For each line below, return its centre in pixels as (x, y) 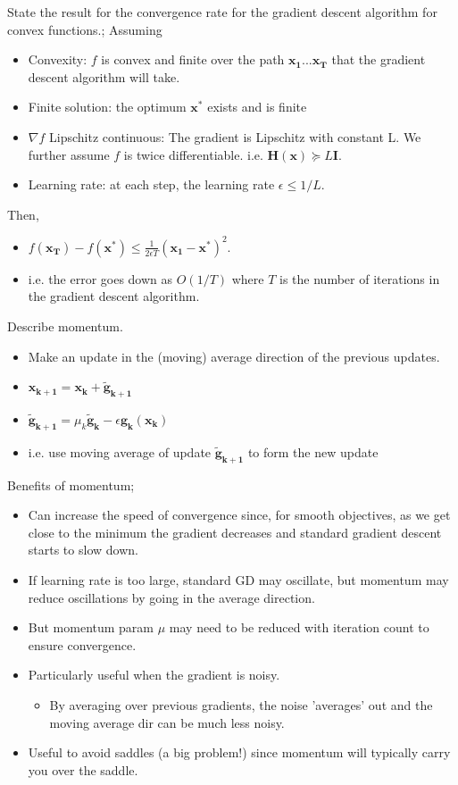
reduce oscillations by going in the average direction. (171, 597)
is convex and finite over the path (193, 59)
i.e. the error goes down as (100, 278)
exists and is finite (257, 107)
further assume (69, 154)
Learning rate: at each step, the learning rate (151, 184)
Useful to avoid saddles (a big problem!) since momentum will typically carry (239, 752)
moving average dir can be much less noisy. (167, 722)
